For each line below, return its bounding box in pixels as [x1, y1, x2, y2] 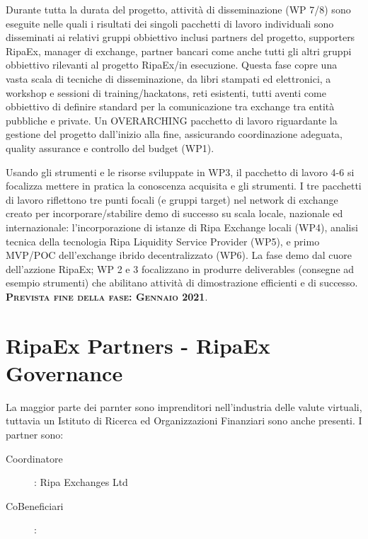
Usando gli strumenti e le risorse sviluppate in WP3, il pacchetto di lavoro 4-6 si [6, 164, 355, 179]
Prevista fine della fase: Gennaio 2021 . [6, 289, 208, 303]
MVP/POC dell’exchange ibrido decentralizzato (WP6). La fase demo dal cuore [6, 248, 352, 262]
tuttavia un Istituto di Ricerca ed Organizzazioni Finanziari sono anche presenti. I [6, 413, 362, 428]
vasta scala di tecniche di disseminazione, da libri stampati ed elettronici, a [6, 71, 331, 86]
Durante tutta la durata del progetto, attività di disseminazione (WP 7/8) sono [6, 2, 351, 16]
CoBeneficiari [6, 498, 64, 513]
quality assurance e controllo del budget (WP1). [6, 140, 214, 155]
